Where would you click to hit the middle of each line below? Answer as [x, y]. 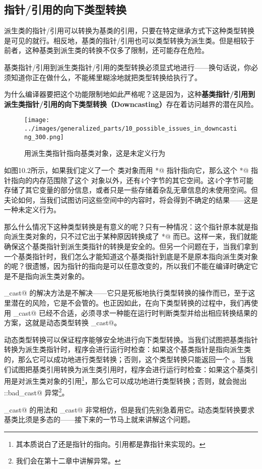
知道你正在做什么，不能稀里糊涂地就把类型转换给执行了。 [106, 77]
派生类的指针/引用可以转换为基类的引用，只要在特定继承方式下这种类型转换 [129, 31]
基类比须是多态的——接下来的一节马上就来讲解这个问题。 [99, 419]
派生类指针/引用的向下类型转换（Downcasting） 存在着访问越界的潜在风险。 [131, 104]
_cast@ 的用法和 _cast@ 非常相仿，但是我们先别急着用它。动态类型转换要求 [129, 409]
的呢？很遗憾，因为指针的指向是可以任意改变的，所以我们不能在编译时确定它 [131, 266]
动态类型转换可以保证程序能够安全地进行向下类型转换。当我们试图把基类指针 [131, 339]
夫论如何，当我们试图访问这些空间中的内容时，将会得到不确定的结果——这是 [131, 199]
